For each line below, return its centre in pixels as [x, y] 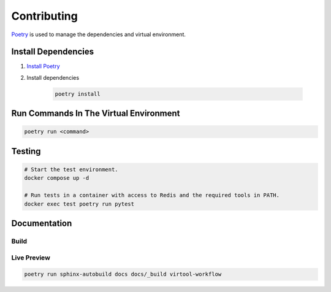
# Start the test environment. [71, 170]
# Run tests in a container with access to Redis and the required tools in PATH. [152, 195]
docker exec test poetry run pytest [79, 204]
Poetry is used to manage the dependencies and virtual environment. [99, 34]
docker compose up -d [57, 178]
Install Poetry [44, 66]
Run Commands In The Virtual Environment [96, 113]
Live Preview [31, 258]
